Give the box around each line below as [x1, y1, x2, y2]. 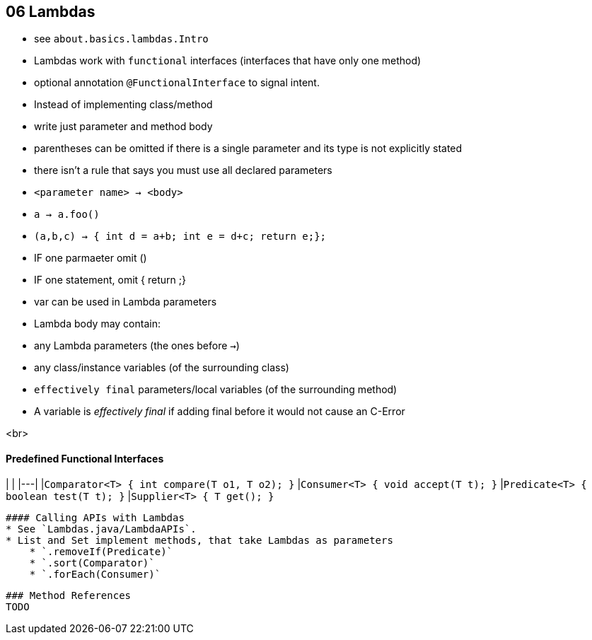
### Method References [6, 589, 132, 601]
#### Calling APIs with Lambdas [6, 511, 185, 523]
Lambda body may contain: [34, 318, 161, 330]
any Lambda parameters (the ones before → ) [34, 339, 240, 352]
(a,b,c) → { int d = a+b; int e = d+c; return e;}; [34, 231, 327, 243]
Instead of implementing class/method [34, 98, 213, 111]
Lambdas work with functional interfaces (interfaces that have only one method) [34, 54, 422, 67]
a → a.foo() [34, 209, 100, 221]
